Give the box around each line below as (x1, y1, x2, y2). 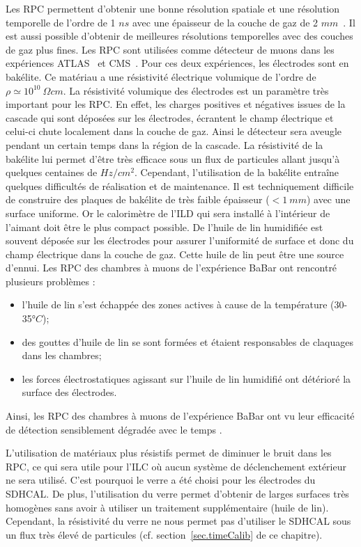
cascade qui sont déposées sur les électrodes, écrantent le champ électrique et (6, 110, 334, 125)
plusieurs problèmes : (6, 273, 95, 288)
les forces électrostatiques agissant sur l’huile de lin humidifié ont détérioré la (22, 371, 351, 386)
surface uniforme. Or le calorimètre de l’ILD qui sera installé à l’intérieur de (6, 205, 330, 220)
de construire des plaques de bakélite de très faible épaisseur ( (6, 192, 270, 207)
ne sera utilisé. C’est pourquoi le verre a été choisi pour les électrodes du (6, 473, 316, 487)
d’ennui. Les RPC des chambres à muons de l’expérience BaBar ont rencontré (6, 260, 337, 275)
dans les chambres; (22, 348, 102, 363)
